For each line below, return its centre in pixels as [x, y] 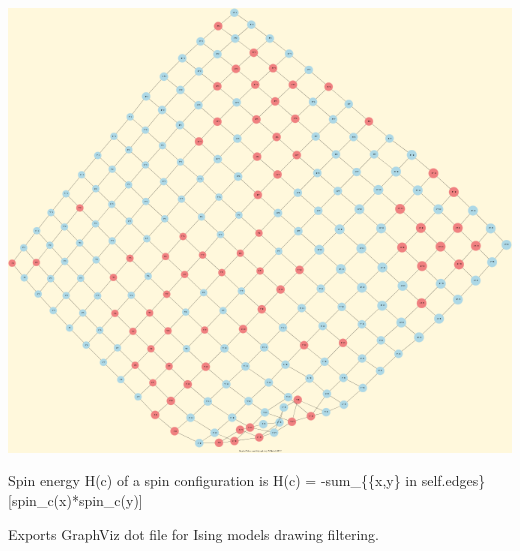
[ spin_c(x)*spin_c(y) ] [75, 499]
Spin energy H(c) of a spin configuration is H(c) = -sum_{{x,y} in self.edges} [247, 480]
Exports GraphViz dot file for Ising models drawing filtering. [193, 533]
